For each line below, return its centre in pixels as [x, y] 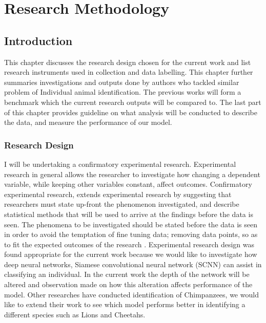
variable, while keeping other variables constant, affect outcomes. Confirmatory [128, 184]
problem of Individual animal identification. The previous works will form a [123, 92]
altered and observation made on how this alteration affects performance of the [128, 284]
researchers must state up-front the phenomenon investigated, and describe [122, 204]
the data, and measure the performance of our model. [88, 122]
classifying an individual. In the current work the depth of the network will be [127, 274]
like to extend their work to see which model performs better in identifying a [125, 304]
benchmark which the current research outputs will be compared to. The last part [133, 102]
